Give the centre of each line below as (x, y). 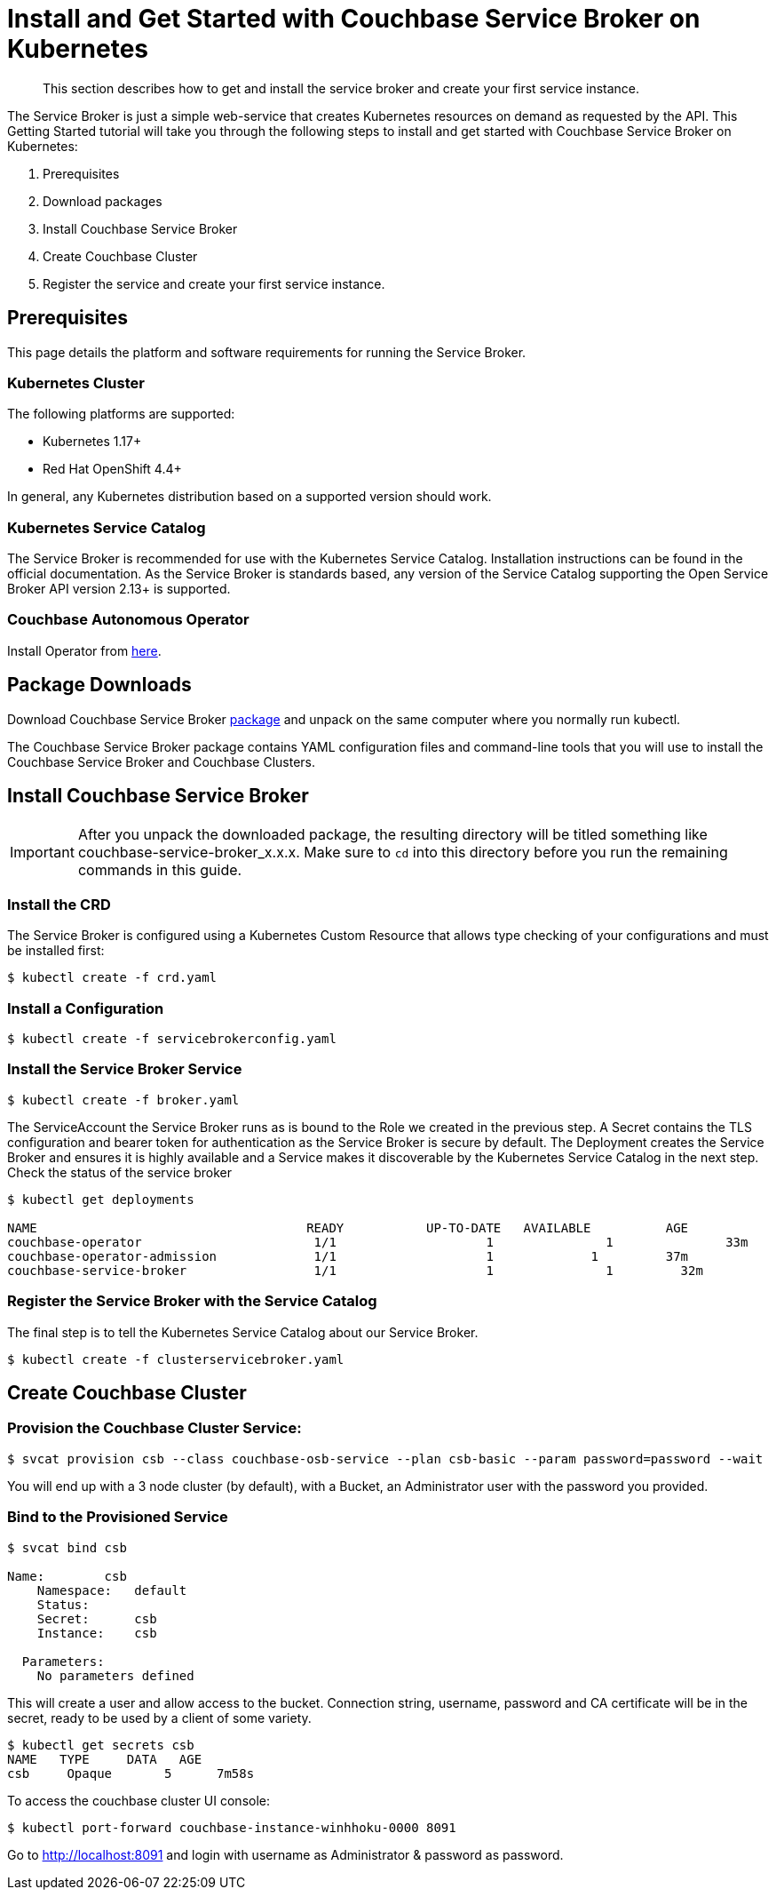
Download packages (103, 201)
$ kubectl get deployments (101, 1199)
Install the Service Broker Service (125, 1069)
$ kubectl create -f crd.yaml (112, 978)
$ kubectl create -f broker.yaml (123, 1100)
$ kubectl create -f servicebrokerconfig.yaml (172, 1039)
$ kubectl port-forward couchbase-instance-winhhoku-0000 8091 (232, 1827)
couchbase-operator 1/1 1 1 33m (378, 1242)
